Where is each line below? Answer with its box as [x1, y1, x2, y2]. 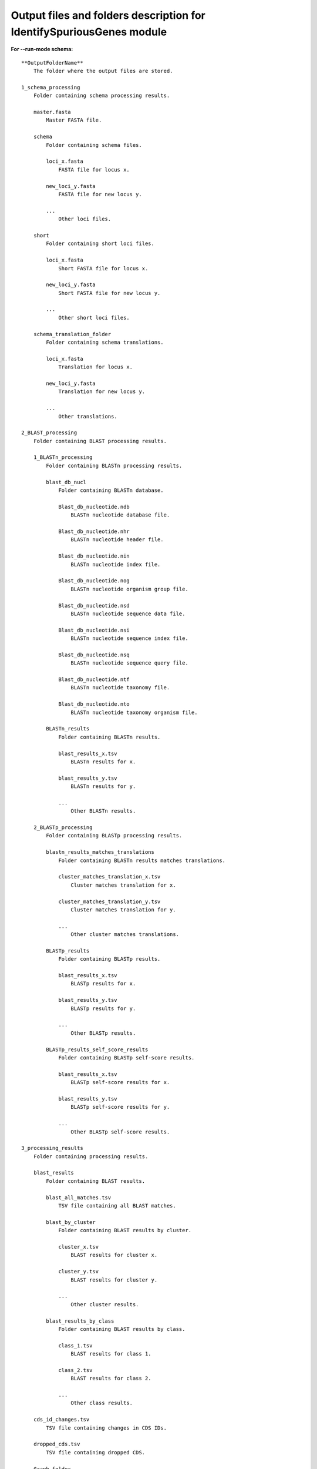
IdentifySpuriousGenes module [11, 25, 167, 38]
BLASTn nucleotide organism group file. [70, 585, 189, 592]
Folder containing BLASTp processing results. [46, 832, 183, 839]
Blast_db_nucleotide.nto [58, 701, 130, 707]
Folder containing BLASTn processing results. [46, 462, 183, 469]
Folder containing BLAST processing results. [33, 438, 167, 444]
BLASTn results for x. [70, 758, 136, 765]
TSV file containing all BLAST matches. [58, 1202, 176, 1209]
